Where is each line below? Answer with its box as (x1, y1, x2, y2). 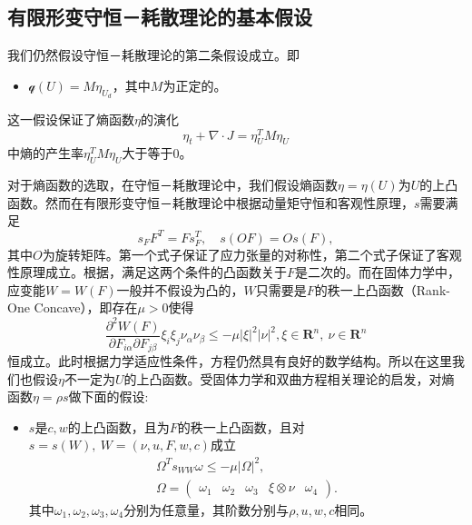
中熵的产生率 (7, 144, 84, 163)
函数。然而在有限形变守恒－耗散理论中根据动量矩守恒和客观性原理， (7, 193, 414, 212)
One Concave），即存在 (7, 298, 138, 317)
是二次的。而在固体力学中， (295, 262, 461, 282)
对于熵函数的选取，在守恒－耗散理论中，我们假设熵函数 (7, 175, 338, 194)
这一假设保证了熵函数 (7, 110, 134, 128)
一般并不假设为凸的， (116, 280, 244, 299)
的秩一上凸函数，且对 (177, 417, 305, 436)
